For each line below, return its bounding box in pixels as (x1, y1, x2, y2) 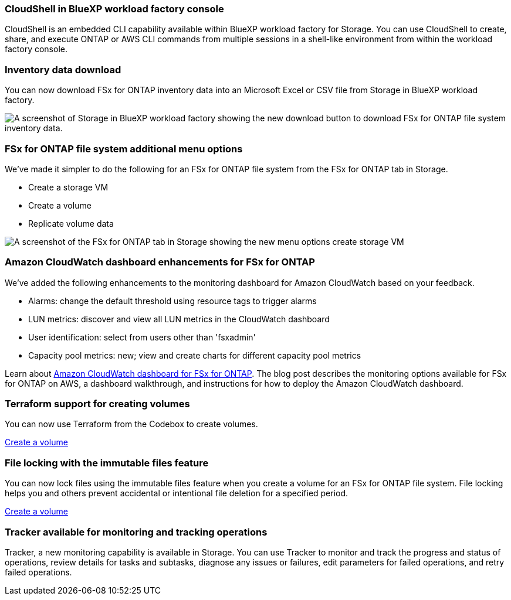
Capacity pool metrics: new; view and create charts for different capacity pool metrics (28, 350, 361, 360)
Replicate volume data (28, 218, 114, 229)
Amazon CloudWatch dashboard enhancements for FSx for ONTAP (5, 256, 315, 268)
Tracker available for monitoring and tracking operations (5, 526, 268, 538)
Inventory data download (5, 63, 121, 76)
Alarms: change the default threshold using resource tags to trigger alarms (28, 295, 317, 306)
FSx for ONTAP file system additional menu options (5, 142, 243, 155)
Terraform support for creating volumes (5, 398, 190, 410)
